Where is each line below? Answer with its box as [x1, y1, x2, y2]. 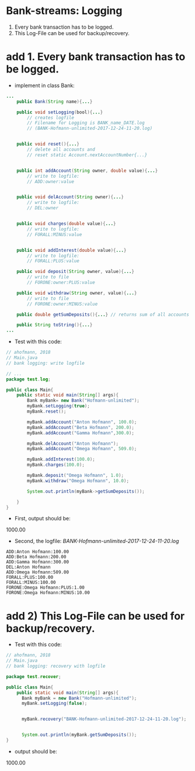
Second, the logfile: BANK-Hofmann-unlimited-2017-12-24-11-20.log [14, 538, 179, 545]
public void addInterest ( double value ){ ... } [16, 247, 127, 253]
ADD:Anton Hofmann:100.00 [6, 549, 69, 555]
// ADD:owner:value [27, 178, 75, 185]
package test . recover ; [6, 673, 61, 679]
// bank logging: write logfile [6, 360, 85, 366]
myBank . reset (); [27, 409, 67, 414]
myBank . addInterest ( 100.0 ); [27, 457, 95, 462]
